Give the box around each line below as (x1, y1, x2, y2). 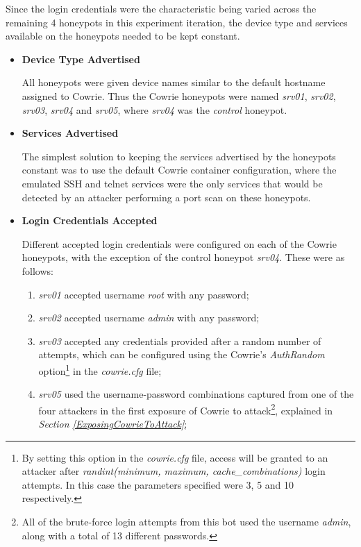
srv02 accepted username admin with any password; (38, 310, 260, 325)
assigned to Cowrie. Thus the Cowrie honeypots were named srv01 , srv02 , (22, 88, 336, 103)
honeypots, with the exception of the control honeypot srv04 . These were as (22, 250, 345, 264)
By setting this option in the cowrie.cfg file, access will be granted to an (22, 450, 328, 464)
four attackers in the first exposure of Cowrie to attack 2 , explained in (38, 401, 333, 417)
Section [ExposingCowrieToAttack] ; (38, 416, 187, 430)
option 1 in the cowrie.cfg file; (38, 361, 162, 378)
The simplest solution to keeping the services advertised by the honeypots (22, 149, 336, 163)
